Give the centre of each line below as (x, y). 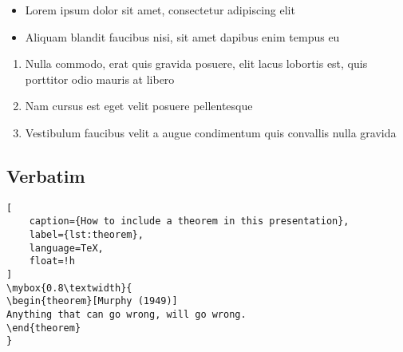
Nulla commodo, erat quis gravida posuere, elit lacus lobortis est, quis (196, 63)
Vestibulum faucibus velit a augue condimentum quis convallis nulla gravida (211, 132)
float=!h (52, 261)
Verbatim (46, 175)
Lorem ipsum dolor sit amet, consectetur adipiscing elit (160, 10)
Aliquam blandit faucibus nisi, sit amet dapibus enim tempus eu (182, 36)
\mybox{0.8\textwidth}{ (69, 288)
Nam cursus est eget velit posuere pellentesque (139, 106)
